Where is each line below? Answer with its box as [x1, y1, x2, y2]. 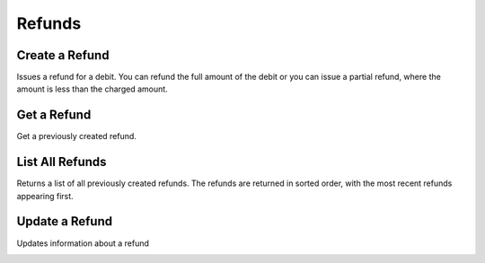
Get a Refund [16, 108, 92, 123]
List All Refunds [16, 154, 107, 170]
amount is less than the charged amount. [16, 83, 168, 94]
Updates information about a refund [16, 238, 150, 249]
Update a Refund [16, 214, 112, 229]
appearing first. [16, 190, 74, 201]
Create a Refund [16, 48, 110, 63]
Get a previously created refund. [16, 131, 137, 142]
